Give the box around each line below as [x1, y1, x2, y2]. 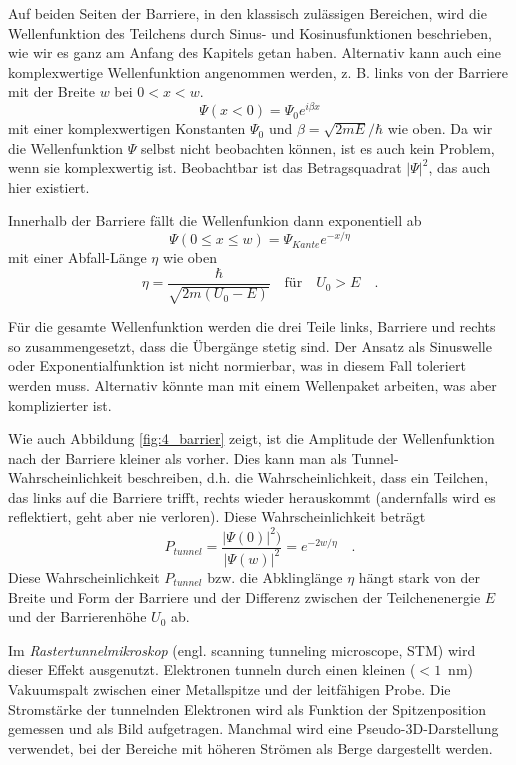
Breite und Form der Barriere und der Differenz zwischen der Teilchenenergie [8, 586, 481, 607]
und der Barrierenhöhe [8, 606, 147, 627]
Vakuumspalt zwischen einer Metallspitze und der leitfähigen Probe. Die [8, 678, 451, 699]
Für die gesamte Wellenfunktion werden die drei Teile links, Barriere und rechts [8, 316, 496, 337]
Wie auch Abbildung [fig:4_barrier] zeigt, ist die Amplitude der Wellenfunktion [8, 428, 495, 449]
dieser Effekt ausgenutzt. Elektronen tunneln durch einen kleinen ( [8, 659, 416, 680]
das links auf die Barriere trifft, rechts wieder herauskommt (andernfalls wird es [8, 486, 496, 507]
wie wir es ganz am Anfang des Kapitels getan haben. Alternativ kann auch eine [8, 42, 502, 63]
